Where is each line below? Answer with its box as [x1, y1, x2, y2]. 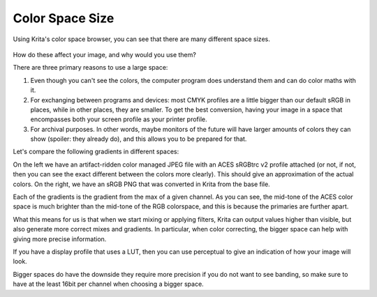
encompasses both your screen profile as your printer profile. [30, 115, 207, 123]
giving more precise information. [13, 234, 107, 243]
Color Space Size [13, 10, 114, 26]
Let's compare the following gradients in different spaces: [13, 147, 179, 156]
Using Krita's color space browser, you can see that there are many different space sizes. [13, 35, 270, 43]
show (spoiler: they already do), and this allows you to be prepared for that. [30, 135, 247, 143]
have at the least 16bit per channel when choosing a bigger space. [13, 280, 204, 289]
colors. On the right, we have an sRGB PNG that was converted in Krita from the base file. [13, 180, 270, 188]
